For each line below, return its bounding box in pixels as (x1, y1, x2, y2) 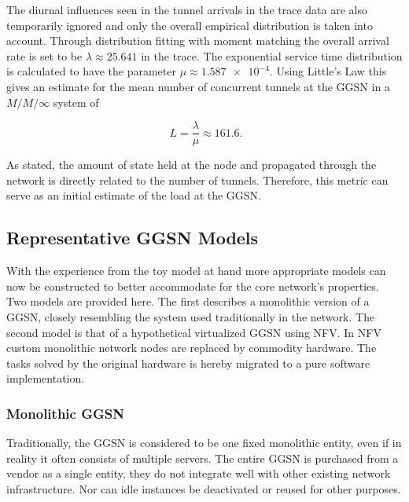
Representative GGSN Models (6, 225, 259, 250)
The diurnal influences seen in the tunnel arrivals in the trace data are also (6, 2, 368, 17)
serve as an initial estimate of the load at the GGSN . (6, 187, 262, 203)
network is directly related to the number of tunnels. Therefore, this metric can (6, 171, 389, 188)
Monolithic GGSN (6, 403, 124, 423)
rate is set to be (6, 47, 83, 64)
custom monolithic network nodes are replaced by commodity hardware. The (6, 339, 377, 356)
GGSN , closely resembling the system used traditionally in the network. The (6, 308, 375, 324)
